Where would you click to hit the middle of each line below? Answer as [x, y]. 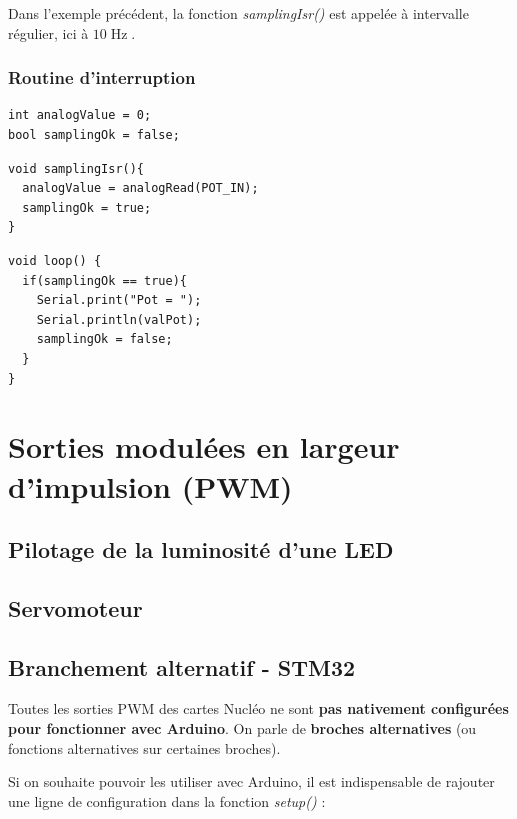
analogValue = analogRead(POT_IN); [140, 188]
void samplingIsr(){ [76, 168]
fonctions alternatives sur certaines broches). [144, 747]
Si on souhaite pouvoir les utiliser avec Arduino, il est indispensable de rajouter [251, 781]
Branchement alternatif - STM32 [182, 666]
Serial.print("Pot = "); [119, 300]
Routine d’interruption [102, 77]
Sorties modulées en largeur [204, 446]
